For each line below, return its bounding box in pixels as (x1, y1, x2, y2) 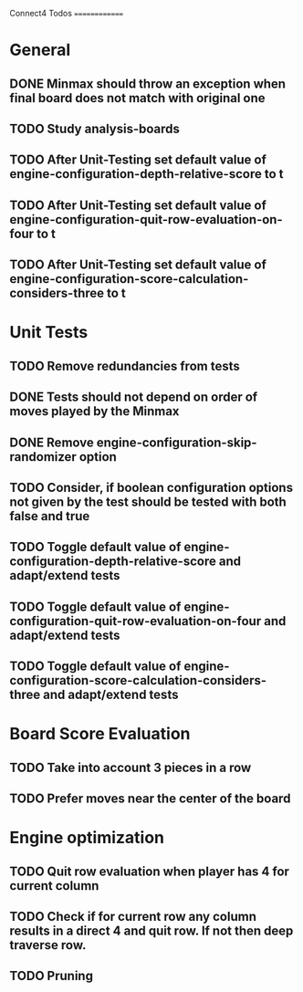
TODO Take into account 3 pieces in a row (9, 759, 252, 775)
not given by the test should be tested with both (9, 494, 287, 509)
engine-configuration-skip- (96, 434, 257, 450)
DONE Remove (9, 434, 94, 450)
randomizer (9, 449, 78, 465)
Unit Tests (9, 322, 89, 343)
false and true (9, 508, 90, 524)
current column (9, 878, 99, 893)
